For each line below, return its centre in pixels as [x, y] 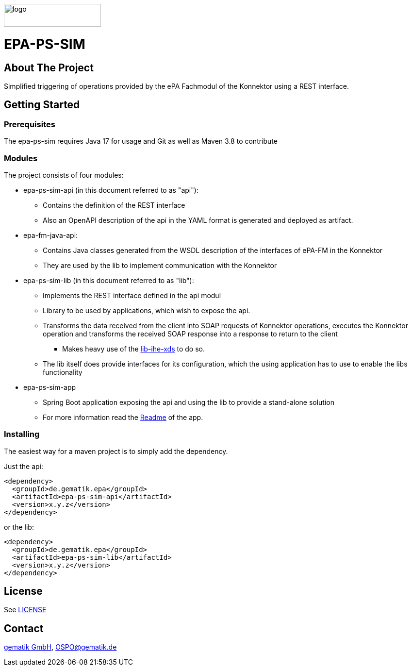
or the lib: [19, 527]
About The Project [49, 67]
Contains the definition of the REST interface [114, 205]
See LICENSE [25, 610]
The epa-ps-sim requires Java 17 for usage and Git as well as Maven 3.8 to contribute [141, 141]
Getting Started [42, 105]
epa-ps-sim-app [50, 387]
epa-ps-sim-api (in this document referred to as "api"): [111, 190]
